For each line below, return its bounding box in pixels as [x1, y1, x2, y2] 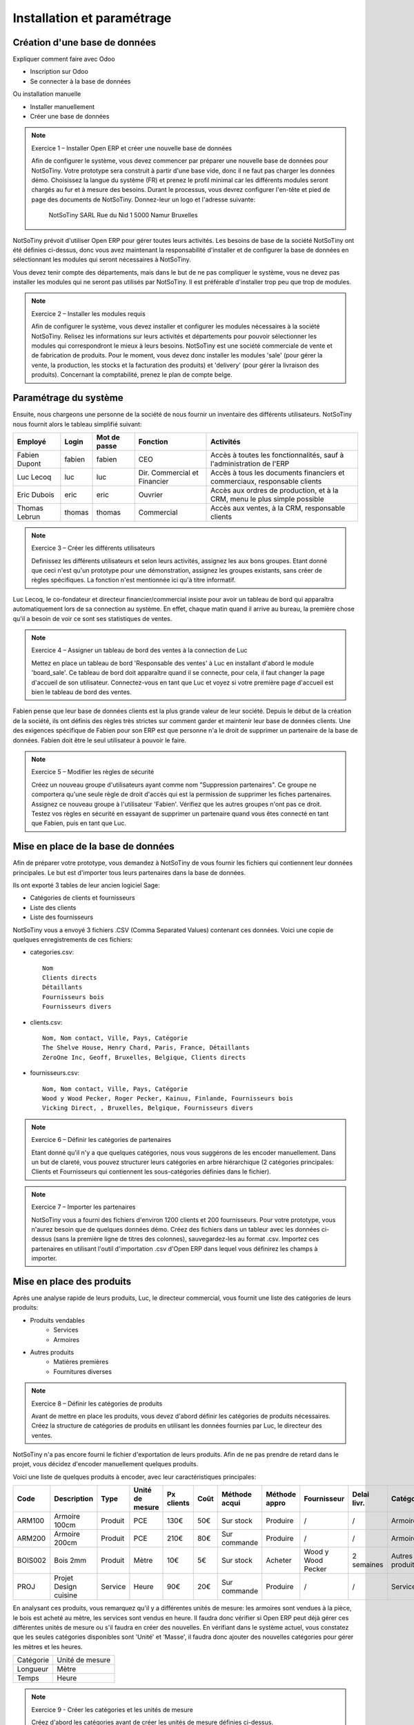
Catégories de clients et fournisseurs [30, 894, 135, 902]
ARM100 [17, 1516, 45, 1526]
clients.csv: [30, 1018, 63, 1026]
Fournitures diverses [53, 1367, 112, 1376]
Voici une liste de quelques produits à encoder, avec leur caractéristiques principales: [12, 1472, 257, 1481]
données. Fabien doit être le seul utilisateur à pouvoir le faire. [12, 736, 186, 745]
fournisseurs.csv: [30, 1069, 79, 1077]
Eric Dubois [17, 490, 55, 500]
